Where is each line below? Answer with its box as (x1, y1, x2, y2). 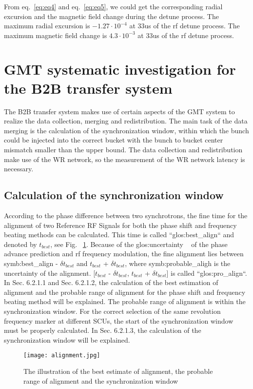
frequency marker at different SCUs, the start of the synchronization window (4, 315, 234, 326)
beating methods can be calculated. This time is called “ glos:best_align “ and (4, 229, 234, 240)
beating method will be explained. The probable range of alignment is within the (4, 296, 246, 307)
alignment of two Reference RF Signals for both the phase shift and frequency (4, 220, 237, 230)
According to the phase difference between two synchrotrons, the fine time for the (4, 210, 248, 221)
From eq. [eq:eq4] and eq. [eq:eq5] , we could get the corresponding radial (4, 1, 223, 11)
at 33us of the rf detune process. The (129, 20, 240, 31)
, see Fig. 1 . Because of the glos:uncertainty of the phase (50, 239, 228, 249)
